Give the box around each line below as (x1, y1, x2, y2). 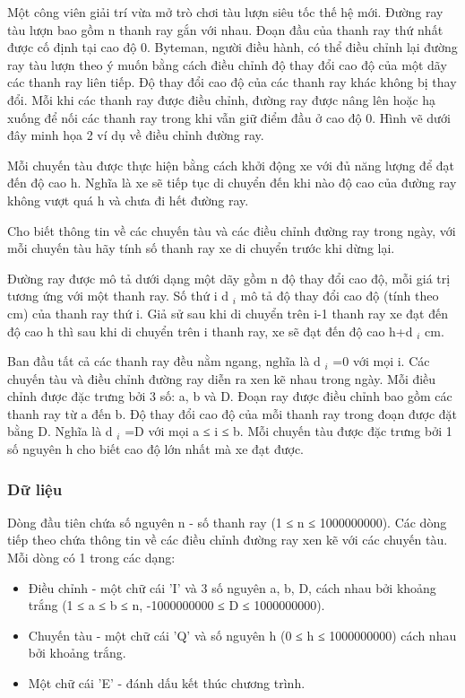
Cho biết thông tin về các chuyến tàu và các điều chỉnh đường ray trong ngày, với (7, 221, 456, 240)
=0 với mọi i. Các (332, 352, 430, 371)
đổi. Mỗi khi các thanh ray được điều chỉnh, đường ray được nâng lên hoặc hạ (7, 90, 436, 109)
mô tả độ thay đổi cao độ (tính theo (240, 286, 439, 305)
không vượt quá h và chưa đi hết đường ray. (7, 190, 249, 209)
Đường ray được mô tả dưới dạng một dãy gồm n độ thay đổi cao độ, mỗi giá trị (7, 268, 451, 287)
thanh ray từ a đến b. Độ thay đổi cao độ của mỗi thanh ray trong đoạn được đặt (7, 404, 458, 423)
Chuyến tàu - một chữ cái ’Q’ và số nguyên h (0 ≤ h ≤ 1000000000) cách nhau (28, 625, 457, 644)
